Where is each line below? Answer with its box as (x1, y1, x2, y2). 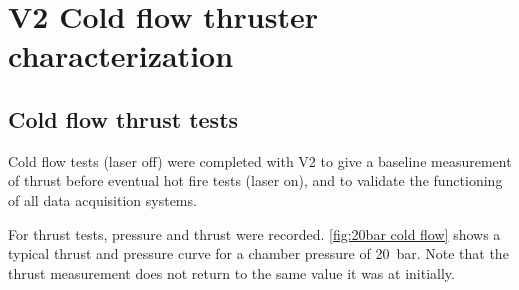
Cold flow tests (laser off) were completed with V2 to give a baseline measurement (8, 150, 512, 171)
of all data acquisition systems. (8, 189, 197, 210)
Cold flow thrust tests (8, 103, 239, 134)
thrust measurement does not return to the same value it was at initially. (8, 262, 455, 283)
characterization (8, 35, 234, 76)
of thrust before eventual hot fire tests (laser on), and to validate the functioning (8, 170, 503, 191)
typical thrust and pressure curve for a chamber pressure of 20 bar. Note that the (8, 243, 509, 264)
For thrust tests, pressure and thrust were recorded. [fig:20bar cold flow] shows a (8, 223, 501, 244)
